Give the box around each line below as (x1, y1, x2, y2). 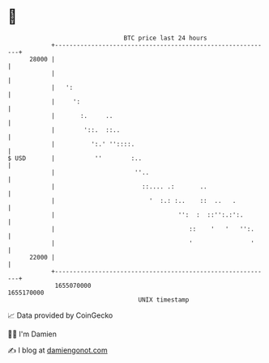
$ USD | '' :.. (7, 154, 143, 163)
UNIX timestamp (138, 295, 190, 304)
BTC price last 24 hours (123, 34, 207, 42)
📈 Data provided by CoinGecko (7, 310, 113, 320)
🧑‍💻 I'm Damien (7, 329, 58, 339)
